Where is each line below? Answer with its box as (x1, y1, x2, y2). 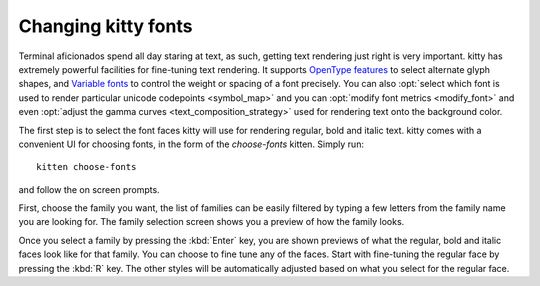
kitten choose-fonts (36, 161, 137, 173)
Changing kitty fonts (18, 15, 193, 37)
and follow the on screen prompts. (18, 183, 160, 195)
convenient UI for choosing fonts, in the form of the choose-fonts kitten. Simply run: (18, 138, 365, 150)
